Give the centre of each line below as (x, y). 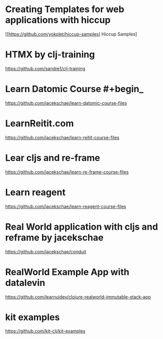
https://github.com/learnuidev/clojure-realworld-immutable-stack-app (78, 296)
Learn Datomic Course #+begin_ (74, 89)
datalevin (25, 283)
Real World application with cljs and (82, 227)
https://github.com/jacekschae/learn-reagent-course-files (66, 206)
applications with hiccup (58, 20)
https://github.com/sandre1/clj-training (45, 68)
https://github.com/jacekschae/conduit (46, 251)
